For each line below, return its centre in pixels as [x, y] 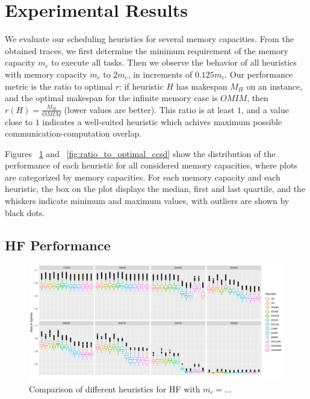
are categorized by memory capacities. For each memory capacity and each [143, 177]
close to [19, 121]
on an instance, [274, 86]
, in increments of [160, 74]
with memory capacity [46, 74]
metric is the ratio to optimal [59, 86]
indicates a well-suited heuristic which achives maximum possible [162, 121]
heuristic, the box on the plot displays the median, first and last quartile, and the [155, 189]
